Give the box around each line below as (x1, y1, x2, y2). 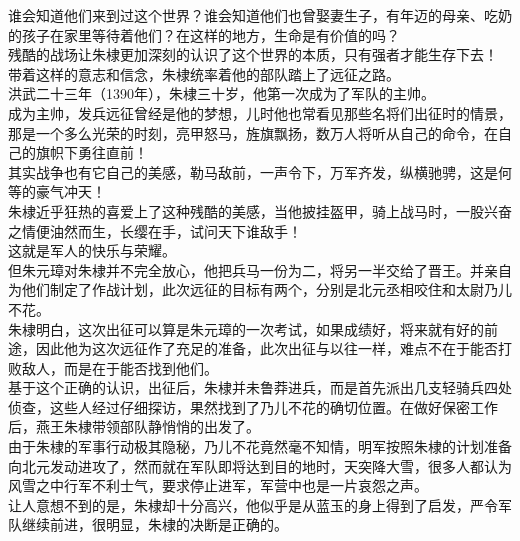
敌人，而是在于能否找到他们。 (21, 357, 218, 378)
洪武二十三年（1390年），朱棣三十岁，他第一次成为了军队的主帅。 (8, 83, 435, 104)
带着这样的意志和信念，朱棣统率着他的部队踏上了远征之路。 (8, 63, 400, 84)
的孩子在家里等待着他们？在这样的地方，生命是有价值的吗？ (8, 24, 400, 45)
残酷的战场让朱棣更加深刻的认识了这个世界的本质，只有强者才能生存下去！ (8, 44, 498, 65)
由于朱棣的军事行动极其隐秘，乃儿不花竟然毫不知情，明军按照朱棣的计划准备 (8, 436, 512, 457)
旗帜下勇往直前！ (35, 142, 148, 163)
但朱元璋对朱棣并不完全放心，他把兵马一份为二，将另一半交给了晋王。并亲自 (8, 259, 512, 280)
